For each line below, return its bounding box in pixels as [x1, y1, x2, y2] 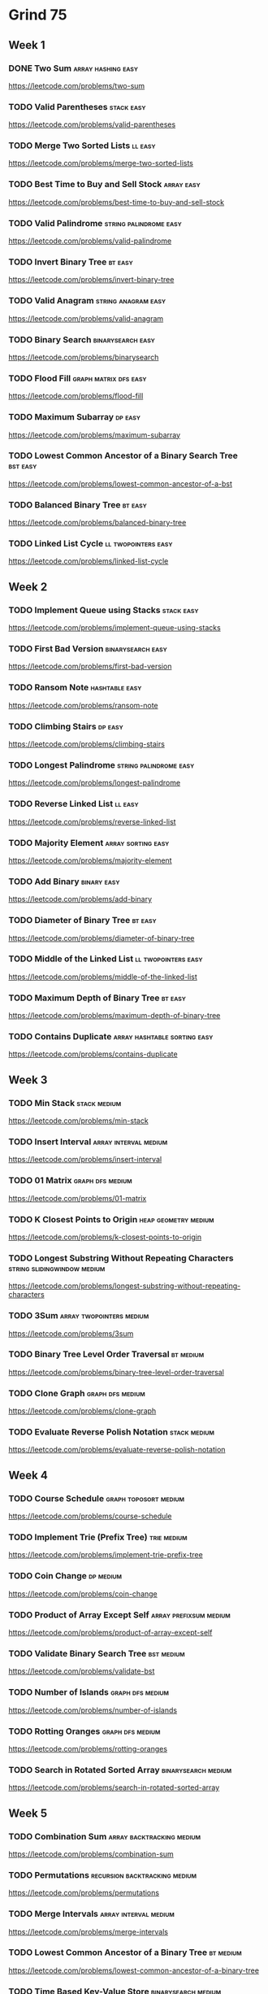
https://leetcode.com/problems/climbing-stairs [8, 739, 165, 749]
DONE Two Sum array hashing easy [8, 63, 139, 74]
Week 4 [8, 1468, 49, 1482]
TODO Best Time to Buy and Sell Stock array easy [8, 179, 201, 190]
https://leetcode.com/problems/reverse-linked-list [8, 816, 176, 826]
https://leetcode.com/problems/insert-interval [8, 1155, 162, 1165]
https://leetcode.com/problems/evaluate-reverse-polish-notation [8, 1445, 226, 1455]
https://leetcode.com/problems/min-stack [8, 1116, 149, 1125]
